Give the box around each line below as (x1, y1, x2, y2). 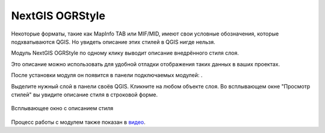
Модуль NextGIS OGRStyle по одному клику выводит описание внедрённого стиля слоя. (11, 49, 239, 57)
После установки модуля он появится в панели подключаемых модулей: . (11, 72, 203, 79)
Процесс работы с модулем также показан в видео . (11, 118, 146, 126)
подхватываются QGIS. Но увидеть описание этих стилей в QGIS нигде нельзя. (11, 38, 215, 45)
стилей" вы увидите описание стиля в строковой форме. (11, 91, 158, 98)
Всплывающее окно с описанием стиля (11, 105, 114, 112)
